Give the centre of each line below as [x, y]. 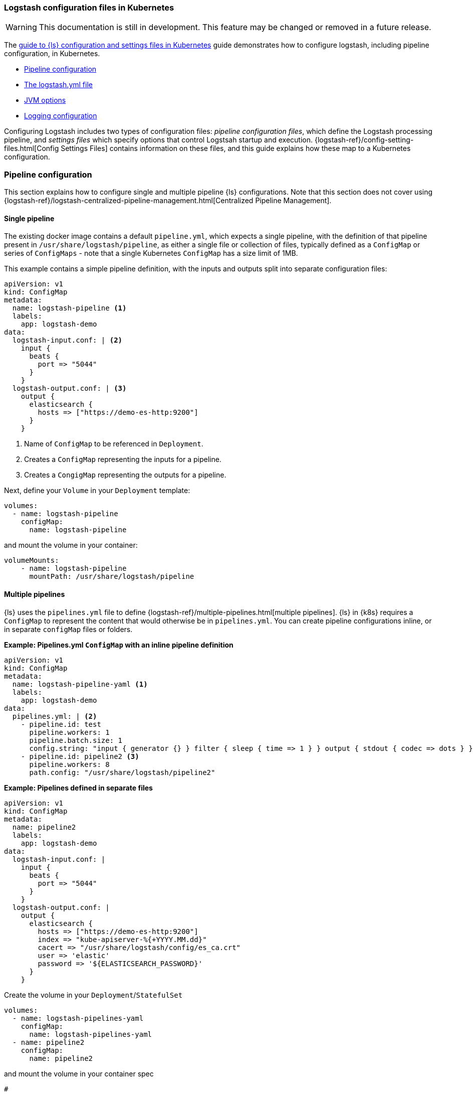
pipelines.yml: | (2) [55, 716]
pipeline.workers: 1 [69, 732]
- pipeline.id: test [61, 724]
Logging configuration [61, 116]
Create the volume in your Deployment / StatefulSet [93, 995]
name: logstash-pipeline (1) [69, 308]
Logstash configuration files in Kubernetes [89, 8]
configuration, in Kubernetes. [52, 54]
